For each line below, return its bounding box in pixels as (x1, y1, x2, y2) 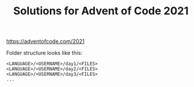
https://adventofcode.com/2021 (6, 38, 85, 45)
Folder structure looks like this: (6, 49, 83, 57)
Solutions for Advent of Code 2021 (13, 4, 189, 18)
